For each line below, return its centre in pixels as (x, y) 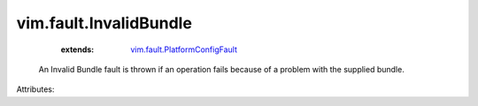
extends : (77, 49)
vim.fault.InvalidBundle (104, 23)
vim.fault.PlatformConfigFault (184, 49)
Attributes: (35, 89)
